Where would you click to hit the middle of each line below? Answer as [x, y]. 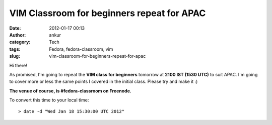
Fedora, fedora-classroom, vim [81, 49]
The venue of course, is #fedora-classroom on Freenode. [71, 91]
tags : [15, 49]
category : [20, 42]
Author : [18, 35]
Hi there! [18, 65]
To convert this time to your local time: [49, 100]
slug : [15, 56]
